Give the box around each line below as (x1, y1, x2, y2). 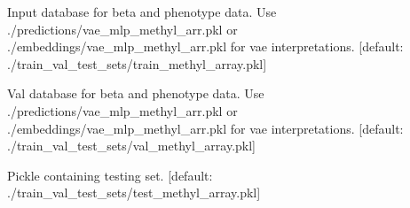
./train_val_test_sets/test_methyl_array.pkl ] (7, 183, 261, 202)
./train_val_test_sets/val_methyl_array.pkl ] (7, 136, 256, 155)
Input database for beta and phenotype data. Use (7, 3, 277, 20)
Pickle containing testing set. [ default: (7, 166, 213, 184)
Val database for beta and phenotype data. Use (7, 84, 264, 103)
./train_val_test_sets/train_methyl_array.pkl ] (7, 54, 267, 73)
